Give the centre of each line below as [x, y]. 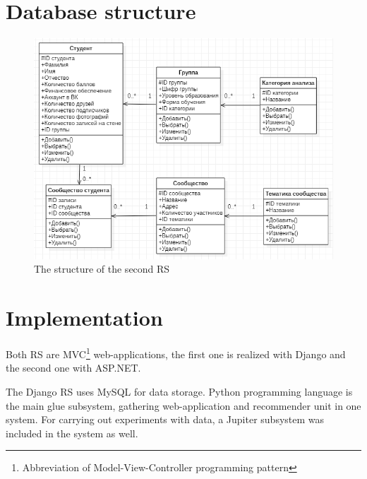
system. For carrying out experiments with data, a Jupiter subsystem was [165, 419]
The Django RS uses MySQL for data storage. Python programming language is [179, 391]
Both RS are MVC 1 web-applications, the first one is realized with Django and [176, 353]
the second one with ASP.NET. [73, 368]
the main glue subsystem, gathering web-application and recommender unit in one [183, 405]
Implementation [84, 318]
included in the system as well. [72, 433]
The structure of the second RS [102, 269]
